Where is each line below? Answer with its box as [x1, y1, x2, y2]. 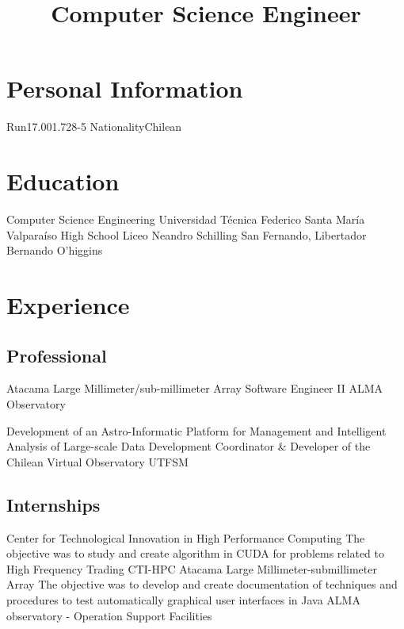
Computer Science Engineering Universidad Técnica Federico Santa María [6, 211, 365, 228]
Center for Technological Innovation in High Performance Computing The [6, 529, 365, 546]
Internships [6, 492, 101, 516]
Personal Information [6, 72, 243, 105]
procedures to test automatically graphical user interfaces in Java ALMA [6, 591, 360, 608]
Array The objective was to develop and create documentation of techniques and [6, 576, 398, 593]
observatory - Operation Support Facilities [6, 607, 212, 623]
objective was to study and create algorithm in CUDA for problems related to [6, 545, 384, 562]
